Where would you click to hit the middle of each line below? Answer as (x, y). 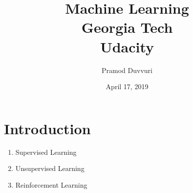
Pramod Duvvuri (127, 70)
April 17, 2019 (127, 86)
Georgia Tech (127, 27)
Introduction (47, 128)
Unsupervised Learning (50, 168)
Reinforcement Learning (51, 184)
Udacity (127, 46)
